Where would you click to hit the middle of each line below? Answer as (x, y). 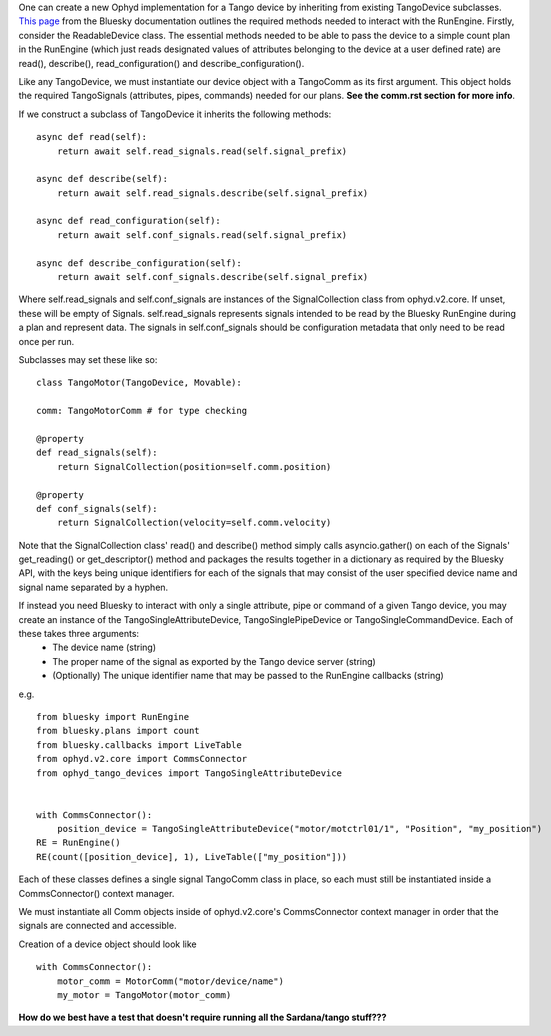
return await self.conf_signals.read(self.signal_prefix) (202, 234)
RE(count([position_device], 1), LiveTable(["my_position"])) (192, 856)
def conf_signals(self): (97, 508)
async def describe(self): (102, 179)
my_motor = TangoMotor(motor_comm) (144, 995)
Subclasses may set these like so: (88, 359)
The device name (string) (104, 647)
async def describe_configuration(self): (139, 263)
